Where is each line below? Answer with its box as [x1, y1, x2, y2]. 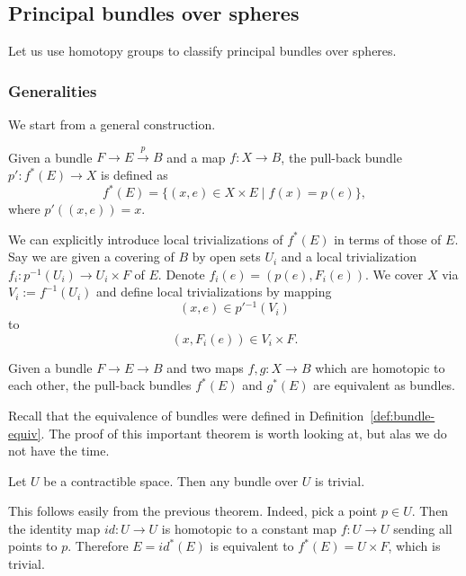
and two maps [166, 358, 244, 377]
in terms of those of [334, 229, 442, 248]
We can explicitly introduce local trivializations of [8, 229, 283, 248]
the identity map [8, 518, 101, 537]
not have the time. [8, 441, 110, 460]
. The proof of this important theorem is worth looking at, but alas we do [40, 423, 447, 442]
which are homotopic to [315, 358, 445, 377]
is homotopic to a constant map [161, 518, 337, 537]
